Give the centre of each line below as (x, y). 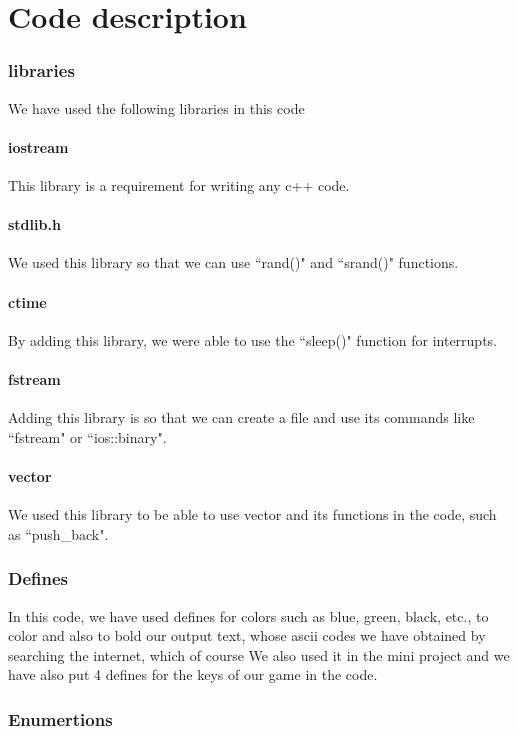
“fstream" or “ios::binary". (87, 436)
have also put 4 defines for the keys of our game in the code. (193, 674)
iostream (38, 146)
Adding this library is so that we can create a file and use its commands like (241, 417)
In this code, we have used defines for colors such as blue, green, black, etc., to (248, 615)
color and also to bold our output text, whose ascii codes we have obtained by (247, 635)
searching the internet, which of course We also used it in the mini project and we (259, 654)
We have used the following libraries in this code (156, 107)
